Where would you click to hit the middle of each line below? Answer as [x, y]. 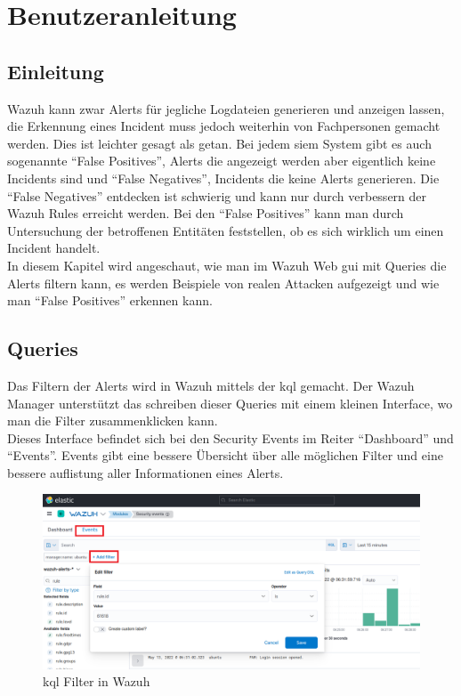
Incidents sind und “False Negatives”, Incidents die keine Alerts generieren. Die [223, 178]
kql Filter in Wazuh [97, 681]
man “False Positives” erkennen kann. [110, 300]
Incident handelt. [54, 248]
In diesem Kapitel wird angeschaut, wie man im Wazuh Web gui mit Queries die [227, 265]
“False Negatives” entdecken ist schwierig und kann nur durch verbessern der [217, 195]
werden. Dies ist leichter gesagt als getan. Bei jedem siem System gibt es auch [219, 143]
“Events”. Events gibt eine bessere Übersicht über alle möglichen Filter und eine [225, 455]
